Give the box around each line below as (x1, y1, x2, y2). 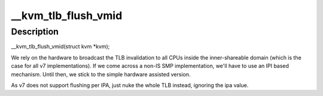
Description (11, 26, 59, 37)
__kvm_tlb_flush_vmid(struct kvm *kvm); (11, 43, 110, 50)
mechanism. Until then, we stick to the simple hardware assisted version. (11, 70, 191, 78)
